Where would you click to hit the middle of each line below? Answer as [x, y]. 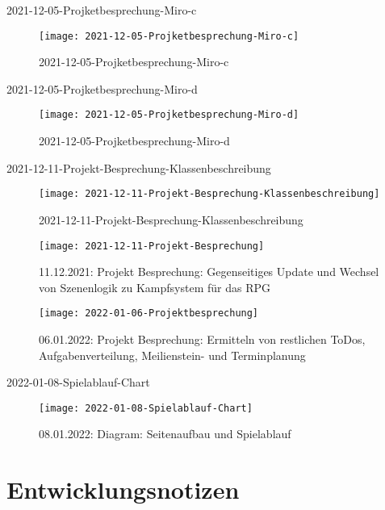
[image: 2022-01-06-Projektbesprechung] [149, 314]
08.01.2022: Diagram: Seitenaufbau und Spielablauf [165, 434]
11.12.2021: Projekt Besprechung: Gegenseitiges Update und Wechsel [209, 272]
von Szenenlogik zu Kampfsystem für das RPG [155, 287]
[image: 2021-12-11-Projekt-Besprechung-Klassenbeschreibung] [209, 194]
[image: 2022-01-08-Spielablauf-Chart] [146, 408]
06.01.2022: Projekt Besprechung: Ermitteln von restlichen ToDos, [202, 339]
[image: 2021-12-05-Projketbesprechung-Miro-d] [169, 115]
